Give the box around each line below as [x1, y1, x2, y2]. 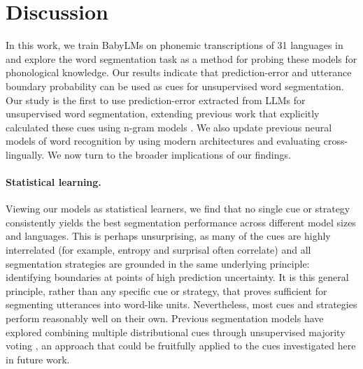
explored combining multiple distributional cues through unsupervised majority [6, 324, 346, 339]
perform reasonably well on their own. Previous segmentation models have [6, 311, 324, 326]
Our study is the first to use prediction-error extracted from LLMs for [6, 92, 306, 107]
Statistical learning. [6, 175, 101, 189]
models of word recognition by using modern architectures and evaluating [6, 133, 321, 148]
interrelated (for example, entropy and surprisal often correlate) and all [6, 243, 311, 257]
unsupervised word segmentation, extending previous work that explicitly [6, 106, 320, 121]
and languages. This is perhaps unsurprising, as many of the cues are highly [6, 229, 331, 243]
